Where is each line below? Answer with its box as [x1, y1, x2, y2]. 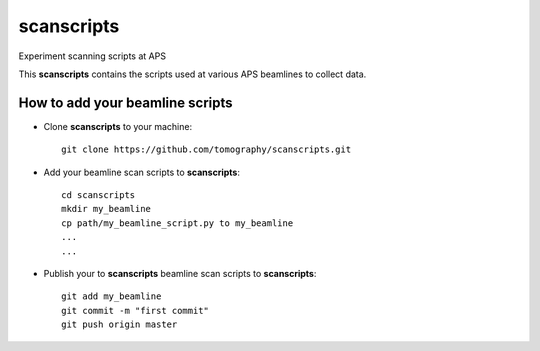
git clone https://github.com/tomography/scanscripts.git [61, 144, 352, 155]
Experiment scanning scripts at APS [18, 50, 167, 62]
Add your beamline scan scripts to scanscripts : [43, 166, 240, 178]
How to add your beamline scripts [18, 94, 234, 111]
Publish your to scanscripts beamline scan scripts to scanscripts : [43, 267, 317, 279]
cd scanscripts [61, 190, 136, 201]
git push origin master [61, 319, 178, 330]
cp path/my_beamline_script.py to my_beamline [61, 217, 294, 229]
